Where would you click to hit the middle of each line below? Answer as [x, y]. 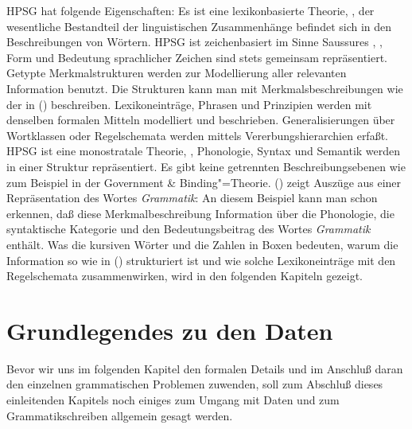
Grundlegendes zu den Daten [170, 330]
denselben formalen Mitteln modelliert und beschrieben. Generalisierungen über [201, 120]
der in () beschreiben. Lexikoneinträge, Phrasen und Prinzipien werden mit [189, 104]
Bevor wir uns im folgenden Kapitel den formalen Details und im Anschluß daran [205, 368]
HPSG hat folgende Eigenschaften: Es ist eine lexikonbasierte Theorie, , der [190, 10]
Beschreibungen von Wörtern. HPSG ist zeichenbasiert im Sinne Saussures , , [194, 42]
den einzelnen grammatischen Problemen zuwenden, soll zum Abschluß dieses [195, 384]
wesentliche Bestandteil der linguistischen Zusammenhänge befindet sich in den [199, 26]
